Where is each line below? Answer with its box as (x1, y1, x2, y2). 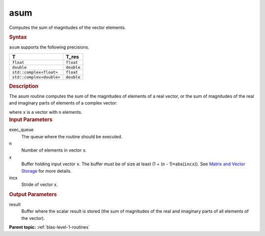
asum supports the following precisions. (9, 44, 89, 50)
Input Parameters (9, 116, 53, 123)
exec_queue (9, 127, 34, 132)
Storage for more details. (21, 168, 72, 174)
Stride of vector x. (21, 182, 58, 187)
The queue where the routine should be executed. (21, 133, 123, 139)
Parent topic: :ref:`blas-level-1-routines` (9, 224, 90, 230)
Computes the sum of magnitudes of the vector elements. (9, 25, 126, 30)
